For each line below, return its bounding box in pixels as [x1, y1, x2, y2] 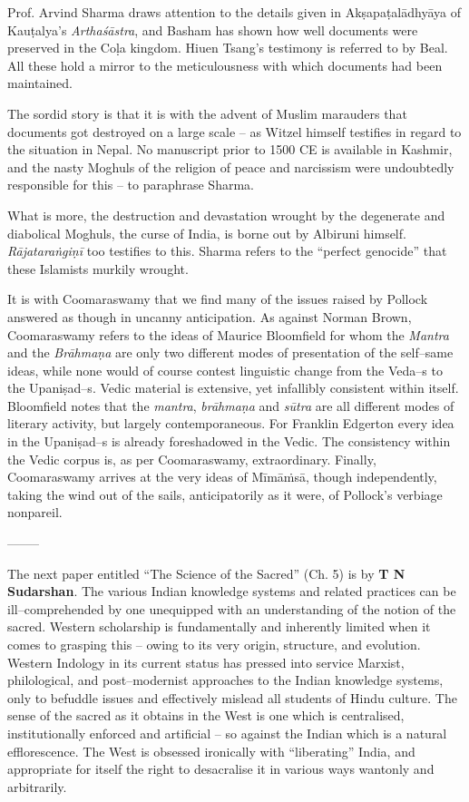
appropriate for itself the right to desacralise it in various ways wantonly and [7, 759, 435, 778]
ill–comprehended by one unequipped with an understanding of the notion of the [7, 599, 456, 618]
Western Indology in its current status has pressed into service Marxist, [7, 652, 405, 671]
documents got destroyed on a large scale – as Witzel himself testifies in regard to [7, 122, 462, 141]
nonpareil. [7, 503, 63, 522]
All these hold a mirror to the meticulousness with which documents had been [7, 55, 443, 74]
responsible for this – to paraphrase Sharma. [7, 175, 254, 194]
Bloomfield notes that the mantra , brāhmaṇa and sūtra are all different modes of [7, 396, 454, 415]
